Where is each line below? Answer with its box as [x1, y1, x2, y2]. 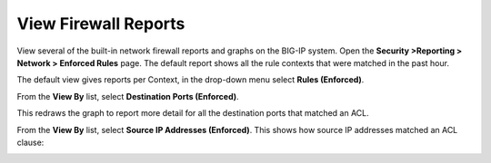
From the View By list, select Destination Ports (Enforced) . [16, 91, 240, 101]
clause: [16, 137, 45, 148]
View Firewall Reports [16, 14, 185, 34]
